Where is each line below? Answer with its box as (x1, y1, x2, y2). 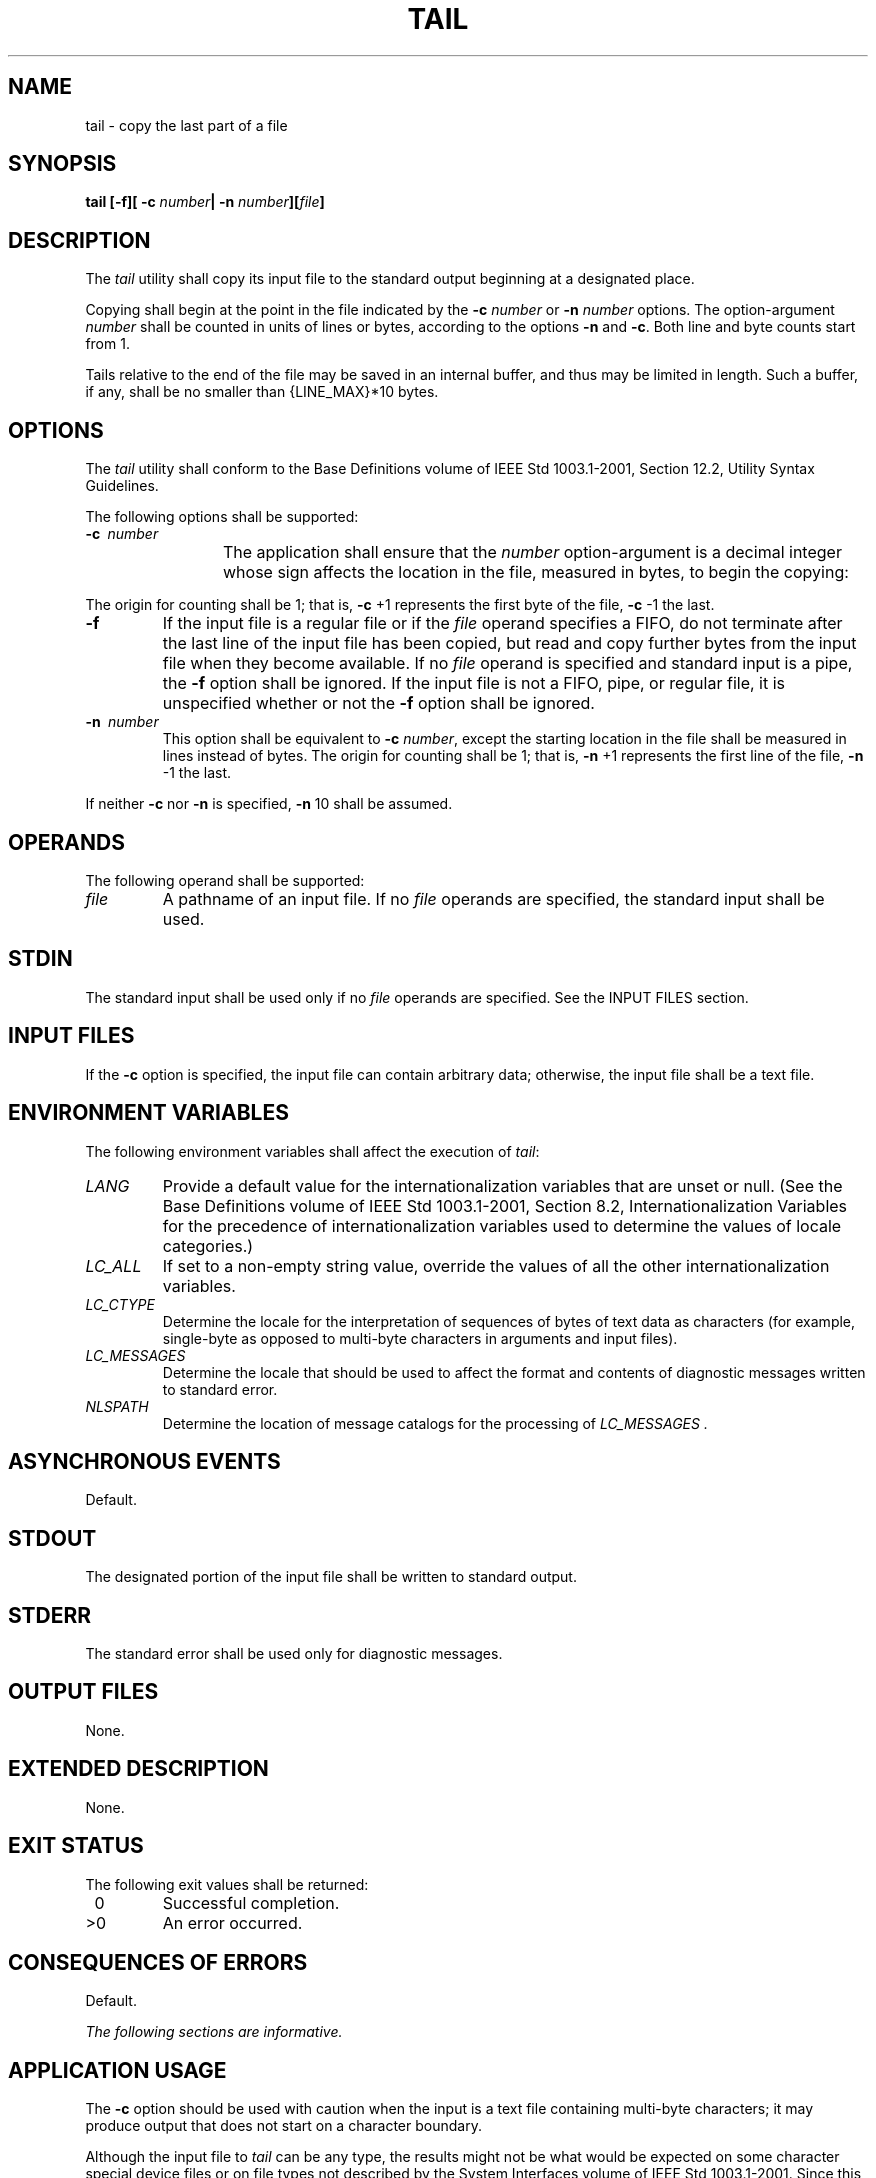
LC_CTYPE (85, 1295, 155, 1313)
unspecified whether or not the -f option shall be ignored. (162, 693, 595, 714)
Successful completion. (162, 1892, 340, 1913)
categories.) (162, 1235, 254, 1256)
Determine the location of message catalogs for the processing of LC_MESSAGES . (162, 1414, 708, 1432)
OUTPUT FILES (8, 1679, 159, 1705)
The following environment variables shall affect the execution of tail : (85, 1142, 540, 1160)
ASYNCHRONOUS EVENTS (8, 1448, 281, 1474)
